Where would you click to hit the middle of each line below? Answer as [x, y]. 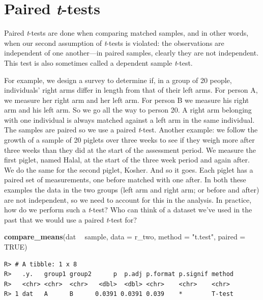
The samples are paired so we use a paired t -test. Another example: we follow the [131, 130]
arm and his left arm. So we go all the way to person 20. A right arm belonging [128, 110]
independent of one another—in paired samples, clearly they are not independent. [131, 53]
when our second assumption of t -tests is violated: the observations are [114, 43]
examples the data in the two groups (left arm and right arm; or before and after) [132, 190]
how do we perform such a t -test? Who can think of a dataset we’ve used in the [128, 210]
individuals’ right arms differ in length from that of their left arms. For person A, [131, 90]
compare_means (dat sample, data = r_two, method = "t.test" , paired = [125, 237]
